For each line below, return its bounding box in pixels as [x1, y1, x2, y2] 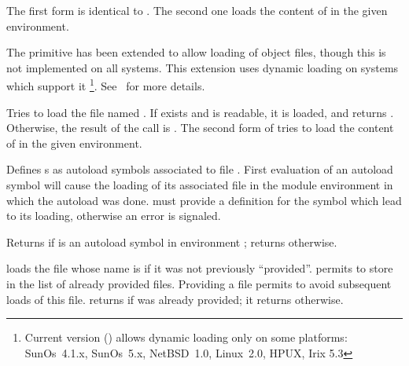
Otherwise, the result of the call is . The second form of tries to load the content [6, 119, 394, 136]
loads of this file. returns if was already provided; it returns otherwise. [6, 291, 344, 307]
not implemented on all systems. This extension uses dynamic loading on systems [6, 59, 399, 75]
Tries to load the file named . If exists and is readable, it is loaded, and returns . [6, 104, 394, 120]
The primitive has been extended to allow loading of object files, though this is [6, 44, 386, 60]
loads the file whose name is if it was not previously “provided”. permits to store [6, 260, 393, 276]
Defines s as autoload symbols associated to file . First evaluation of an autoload [6, 161, 393, 178]
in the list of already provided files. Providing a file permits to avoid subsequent [6, 275, 392, 291]
